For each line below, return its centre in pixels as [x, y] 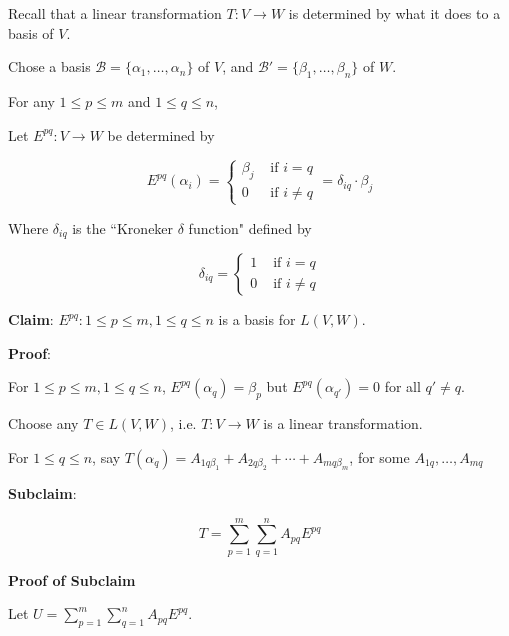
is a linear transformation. [343, 422]
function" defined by [250, 227]
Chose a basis [49, 66]
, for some [379, 456]
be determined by [161, 134]
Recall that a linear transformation [115, 13]
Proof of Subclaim [72, 579]
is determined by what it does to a [394, 13]
